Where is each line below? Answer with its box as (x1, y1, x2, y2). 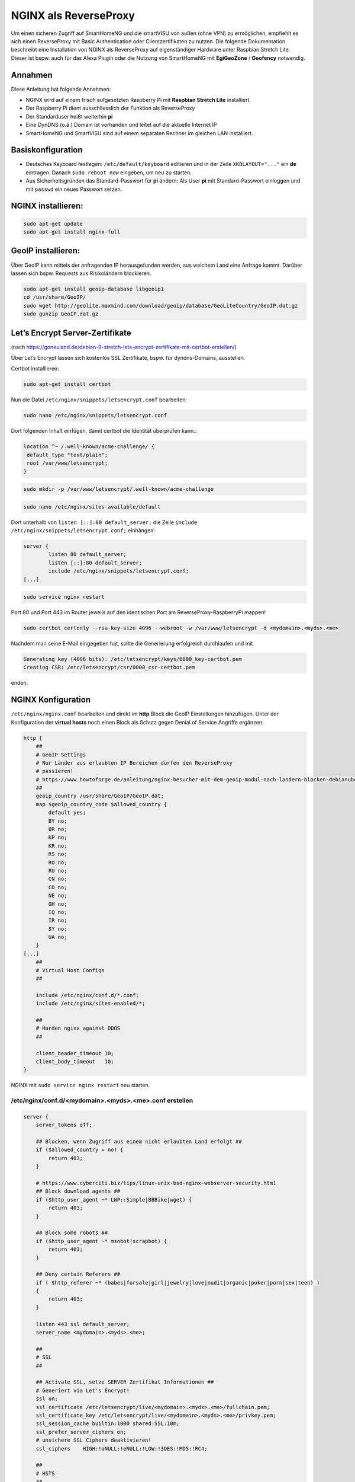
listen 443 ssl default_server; (35, 1321, 130, 1327)
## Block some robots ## (35, 1229, 108, 1236)
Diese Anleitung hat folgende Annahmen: (11, 85, 111, 92)
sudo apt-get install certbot (23, 381, 111, 388)
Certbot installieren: (11, 365, 59, 372)
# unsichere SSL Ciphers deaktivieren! (35, 1437, 152, 1443)
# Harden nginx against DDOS (35, 1025, 121, 1031)
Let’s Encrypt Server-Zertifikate (11, 328, 131, 338)
